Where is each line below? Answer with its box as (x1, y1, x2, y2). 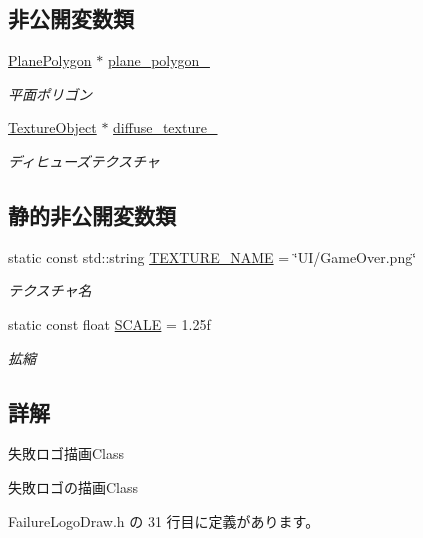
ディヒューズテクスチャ (8, 150, 160, 171)
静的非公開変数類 (8, 199, 176, 230)
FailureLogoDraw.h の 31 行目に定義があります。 (8, 510, 320, 531)
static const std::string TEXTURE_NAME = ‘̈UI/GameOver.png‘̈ (8, 246, 417, 267)
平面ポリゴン (8, 83, 92, 104)
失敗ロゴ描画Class (8, 443, 125, 464)
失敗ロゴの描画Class (8, 476, 139, 497)
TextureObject (8, 117, 97, 138)
